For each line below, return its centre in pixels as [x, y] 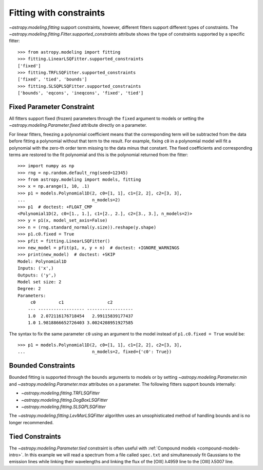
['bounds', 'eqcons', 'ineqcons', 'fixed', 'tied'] [81, 93]
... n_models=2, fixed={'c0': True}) [95, 352]
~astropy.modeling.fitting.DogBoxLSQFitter [65, 400]
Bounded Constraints [42, 366]
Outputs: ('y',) [37, 275]
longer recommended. [31, 422]
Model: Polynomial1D [42, 261]
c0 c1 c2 [72, 303]
